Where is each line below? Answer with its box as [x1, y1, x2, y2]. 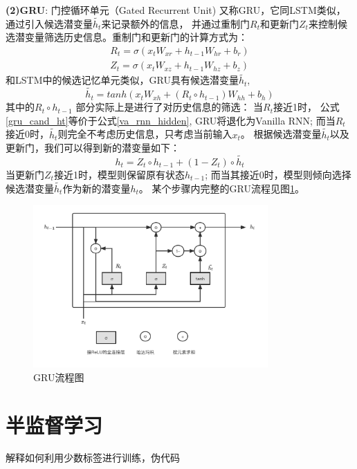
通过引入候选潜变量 [6, 16, 93, 30]
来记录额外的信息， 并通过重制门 [101, 16, 250, 30]
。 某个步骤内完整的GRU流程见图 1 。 [138, 181, 304, 195]
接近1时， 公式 [273, 100, 340, 114]
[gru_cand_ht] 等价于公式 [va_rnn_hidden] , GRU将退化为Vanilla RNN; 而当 [6, 113, 336, 127]
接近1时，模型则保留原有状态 [53, 167, 185, 181]
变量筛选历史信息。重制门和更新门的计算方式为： [24, 30, 248, 44]
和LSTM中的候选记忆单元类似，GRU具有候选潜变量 [6, 73, 239, 87]
